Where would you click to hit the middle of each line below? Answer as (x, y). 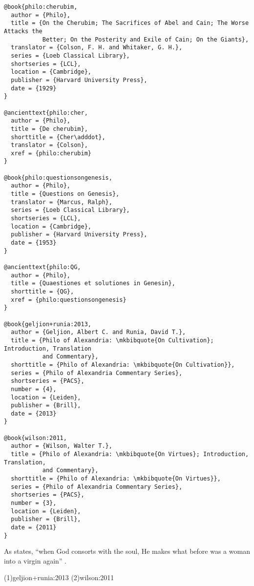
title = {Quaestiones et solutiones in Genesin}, (93, 283)
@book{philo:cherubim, (41, 7)
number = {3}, (34, 503)
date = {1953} (34, 243)
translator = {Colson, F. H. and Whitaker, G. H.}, (97, 48)
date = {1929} (34, 88)
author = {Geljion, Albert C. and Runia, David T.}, (98, 332)
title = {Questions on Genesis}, (65, 194)
